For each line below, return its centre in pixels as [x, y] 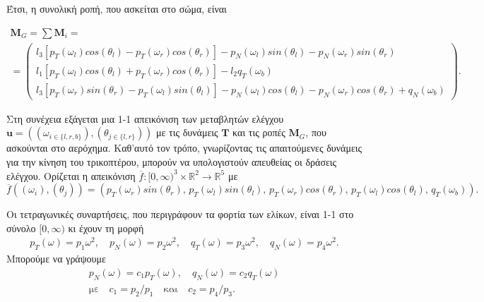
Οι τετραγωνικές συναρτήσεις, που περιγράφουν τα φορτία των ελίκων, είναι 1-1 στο [180, 214]
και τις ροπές [259, 132]
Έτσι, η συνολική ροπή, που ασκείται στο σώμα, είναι [117, 8]
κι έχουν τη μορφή [106, 228]
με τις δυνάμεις [187, 132]
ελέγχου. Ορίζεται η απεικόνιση [71, 175]
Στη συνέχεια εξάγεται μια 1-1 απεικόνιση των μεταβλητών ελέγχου [145, 118]
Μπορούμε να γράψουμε [56, 259]
